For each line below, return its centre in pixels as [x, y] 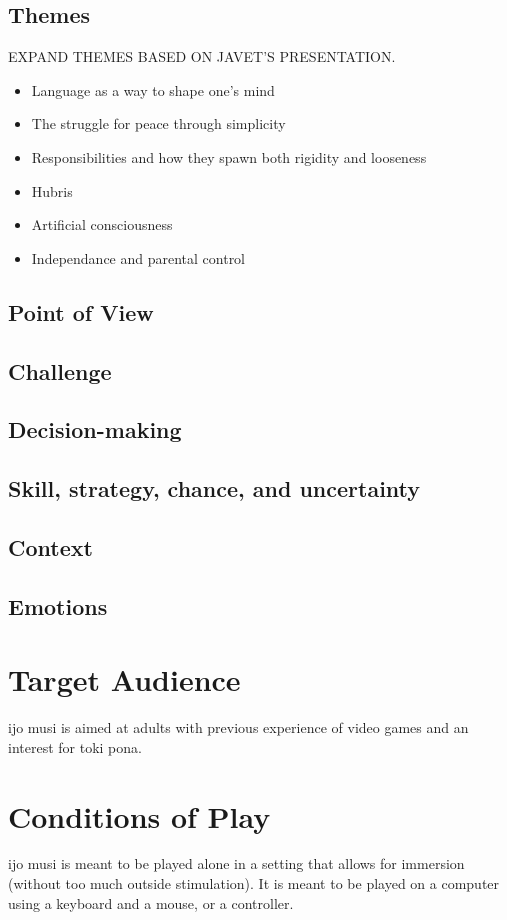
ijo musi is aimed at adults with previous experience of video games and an [238, 727]
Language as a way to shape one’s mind [153, 89]
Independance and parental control [138, 257]
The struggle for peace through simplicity [158, 123]
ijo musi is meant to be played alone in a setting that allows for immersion [236, 863]
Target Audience [124, 679]
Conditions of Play [139, 815]
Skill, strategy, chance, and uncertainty [214, 488]
